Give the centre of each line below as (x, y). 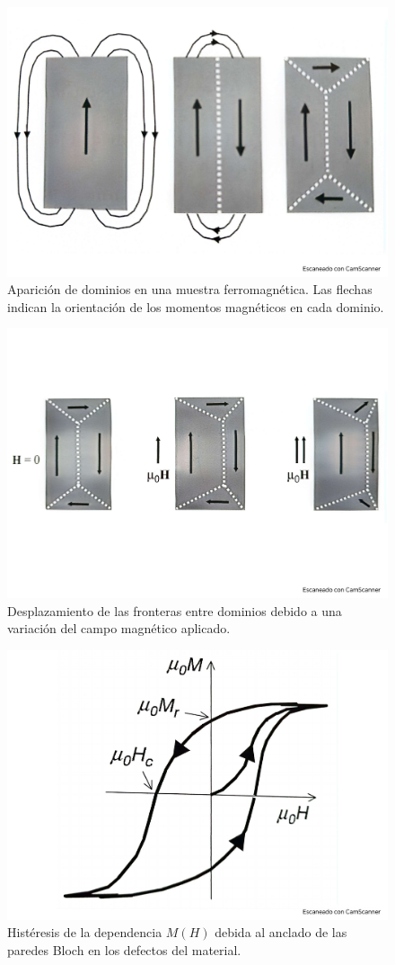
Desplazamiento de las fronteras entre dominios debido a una (175, 610)
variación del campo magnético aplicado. (119, 628)
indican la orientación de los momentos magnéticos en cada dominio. (196, 306)
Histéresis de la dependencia (85, 932)
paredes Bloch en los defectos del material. (124, 949)
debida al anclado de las (281, 932)
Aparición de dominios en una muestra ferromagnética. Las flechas (190, 289)
